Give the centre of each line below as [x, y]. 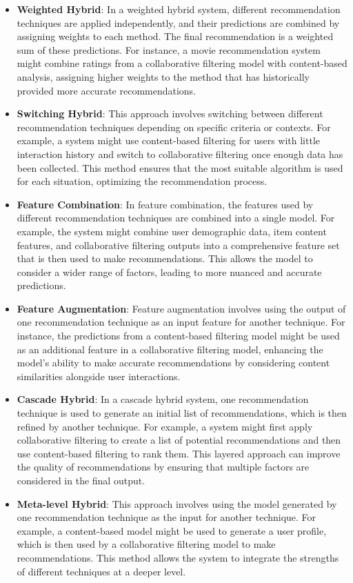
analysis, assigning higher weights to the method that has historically [163, 76]
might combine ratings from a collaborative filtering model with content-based [182, 63]
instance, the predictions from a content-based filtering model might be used [178, 336]
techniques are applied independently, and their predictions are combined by [178, 22]
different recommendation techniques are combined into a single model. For [176, 218]
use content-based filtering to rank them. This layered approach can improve [179, 453]
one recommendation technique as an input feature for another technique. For [181, 322]
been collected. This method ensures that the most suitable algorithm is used [180, 167]
